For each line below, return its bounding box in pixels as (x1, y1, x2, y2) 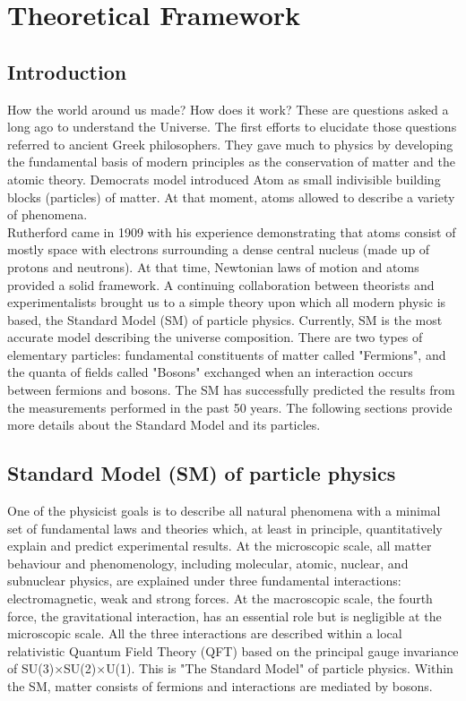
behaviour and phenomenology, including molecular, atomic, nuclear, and (7, 553, 409, 572)
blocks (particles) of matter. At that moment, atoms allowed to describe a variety (7, 187, 455, 206)
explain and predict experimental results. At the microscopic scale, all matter (7, 536, 432, 555)
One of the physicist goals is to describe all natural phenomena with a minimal (7, 501, 441, 520)
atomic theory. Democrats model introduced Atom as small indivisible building (7, 169, 441, 188)
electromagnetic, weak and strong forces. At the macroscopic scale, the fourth (7, 589, 433, 608)
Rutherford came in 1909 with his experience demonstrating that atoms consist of (7, 222, 456, 241)
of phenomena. (7, 205, 88, 224)
